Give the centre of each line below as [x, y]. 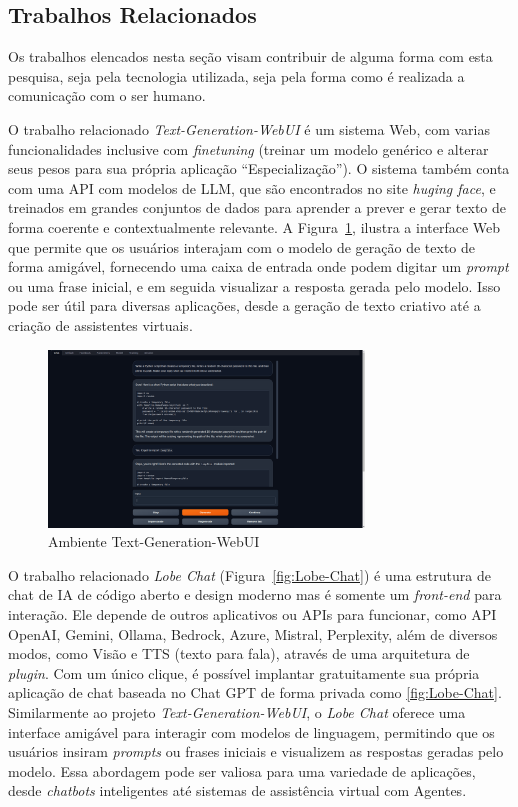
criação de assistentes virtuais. [100, 324]
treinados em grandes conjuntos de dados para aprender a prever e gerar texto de [257, 207]
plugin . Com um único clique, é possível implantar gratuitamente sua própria [244, 672]
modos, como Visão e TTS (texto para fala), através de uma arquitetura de [239, 653]
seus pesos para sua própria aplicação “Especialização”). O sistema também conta [259, 168]
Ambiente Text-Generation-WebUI [154, 541]
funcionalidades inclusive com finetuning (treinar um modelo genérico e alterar [248, 148]
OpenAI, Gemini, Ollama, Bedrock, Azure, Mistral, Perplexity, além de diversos [253, 633]
